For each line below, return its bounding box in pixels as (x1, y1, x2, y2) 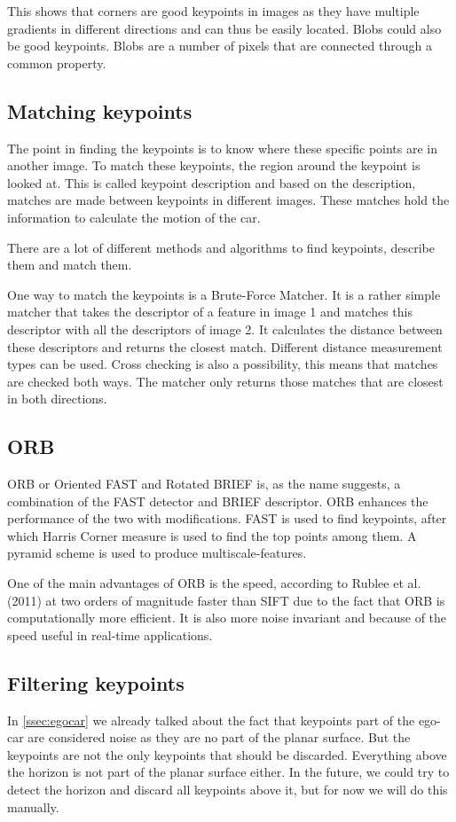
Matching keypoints (7, 97, 193, 124)
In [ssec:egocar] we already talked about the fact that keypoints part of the (7, 710, 415, 729)
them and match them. (7, 255, 132, 274)
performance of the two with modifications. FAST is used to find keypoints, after (7, 509, 447, 528)
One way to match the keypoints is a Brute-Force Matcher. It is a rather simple (7, 285, 441, 303)
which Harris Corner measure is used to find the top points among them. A (7, 526, 417, 544)
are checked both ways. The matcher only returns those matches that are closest (7, 372, 444, 390)
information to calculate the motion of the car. (7, 207, 261, 226)
